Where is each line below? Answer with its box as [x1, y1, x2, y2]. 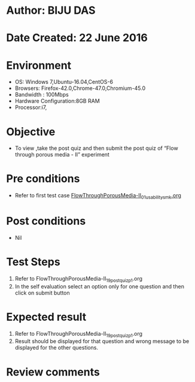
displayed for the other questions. [14, 344, 99, 351]
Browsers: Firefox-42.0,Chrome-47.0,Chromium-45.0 [14, 85, 146, 92]
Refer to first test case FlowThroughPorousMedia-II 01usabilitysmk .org [14, 192, 181, 200]
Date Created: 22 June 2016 [6, 31, 148, 45]
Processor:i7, [14, 104, 47, 111]
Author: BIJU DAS [6, 4, 96, 17]
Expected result [6, 310, 87, 324]
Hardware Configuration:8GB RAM [14, 97, 100, 105]
